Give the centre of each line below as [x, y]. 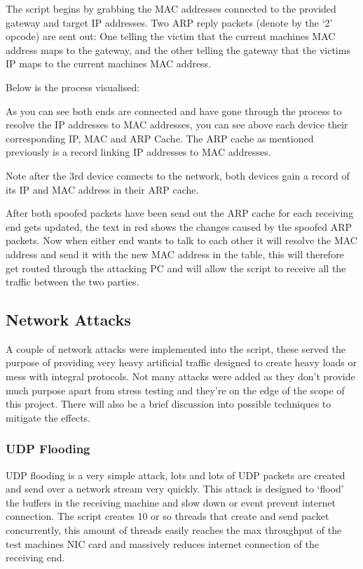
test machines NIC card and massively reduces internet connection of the [162, 543]
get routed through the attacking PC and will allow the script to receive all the [176, 268]
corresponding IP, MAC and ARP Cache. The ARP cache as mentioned [160, 138]
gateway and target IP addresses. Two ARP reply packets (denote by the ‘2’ [169, 22]
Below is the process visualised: [73, 87]
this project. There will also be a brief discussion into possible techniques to [169, 404]
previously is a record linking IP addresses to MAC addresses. [138, 152]
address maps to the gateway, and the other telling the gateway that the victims [178, 49]
